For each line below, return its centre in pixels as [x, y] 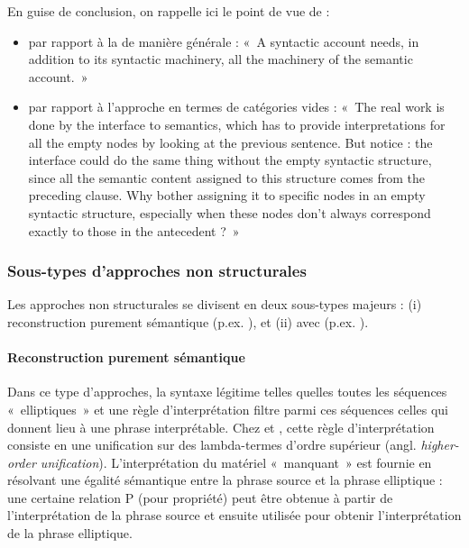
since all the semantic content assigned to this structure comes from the [227, 177]
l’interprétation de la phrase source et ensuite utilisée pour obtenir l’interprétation [234, 515]
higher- [440, 445]
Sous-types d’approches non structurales [157, 271]
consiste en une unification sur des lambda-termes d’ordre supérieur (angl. [212, 445]
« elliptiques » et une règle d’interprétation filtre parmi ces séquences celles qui [228, 409]
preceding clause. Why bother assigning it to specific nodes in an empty [227, 195]
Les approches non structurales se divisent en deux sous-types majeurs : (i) [215, 304]
